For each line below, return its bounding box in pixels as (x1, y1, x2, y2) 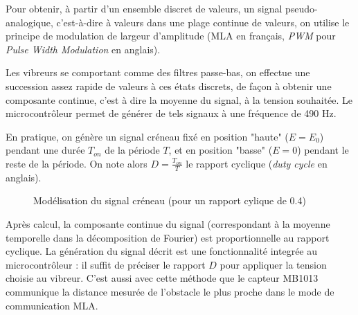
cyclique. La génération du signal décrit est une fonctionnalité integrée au (6, 244, 318, 258)
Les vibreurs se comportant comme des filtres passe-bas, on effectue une (6, 65, 310, 80)
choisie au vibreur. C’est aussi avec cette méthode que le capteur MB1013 (6, 271, 319, 285)
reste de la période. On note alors (6, 156, 147, 170)
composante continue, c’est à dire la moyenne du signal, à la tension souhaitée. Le (6, 92, 353, 107)
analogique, (6, 15, 53, 29)
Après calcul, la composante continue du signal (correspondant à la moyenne (6, 216, 330, 231)
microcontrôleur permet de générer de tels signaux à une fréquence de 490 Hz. (6, 106, 337, 120)
